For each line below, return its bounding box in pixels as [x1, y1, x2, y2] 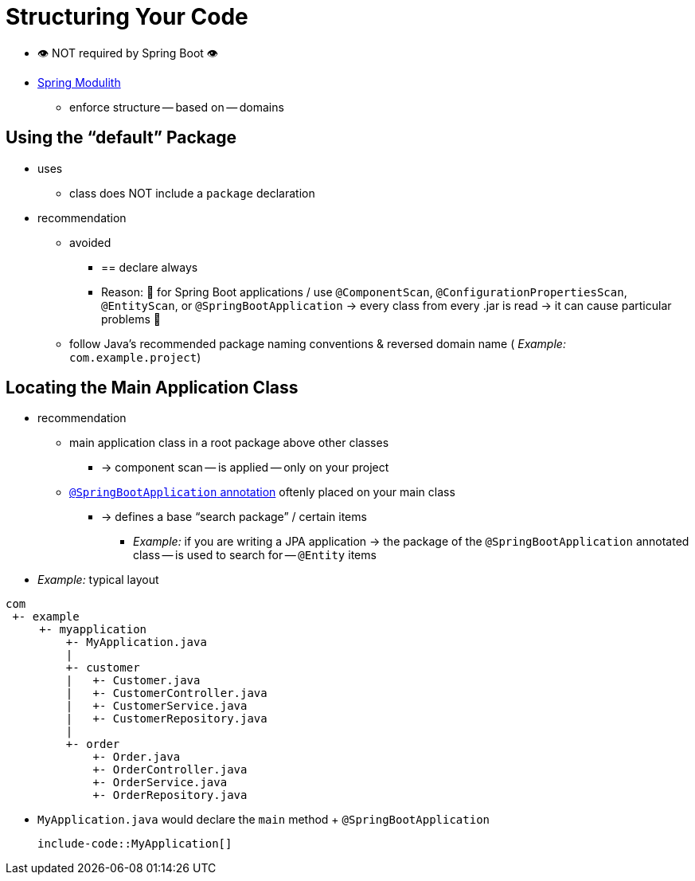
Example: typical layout [37, 573, 159, 587]
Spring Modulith [37, 75, 121, 89]
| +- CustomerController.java [65, 687, 267, 700]
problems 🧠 [101, 311, 161, 326]
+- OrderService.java [92, 776, 228, 789]
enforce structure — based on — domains [69, 100, 284, 114]
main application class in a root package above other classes [69, 436, 389, 450]
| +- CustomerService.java [65, 699, 248, 713]
